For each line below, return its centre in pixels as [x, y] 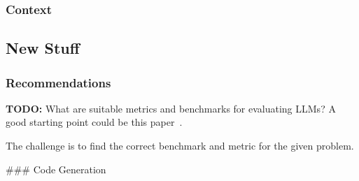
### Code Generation [56, 169]
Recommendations [58, 82]
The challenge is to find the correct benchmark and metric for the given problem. [180, 146]
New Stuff [43, 48]
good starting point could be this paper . [94, 122]
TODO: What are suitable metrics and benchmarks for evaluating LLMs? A [171, 108]
